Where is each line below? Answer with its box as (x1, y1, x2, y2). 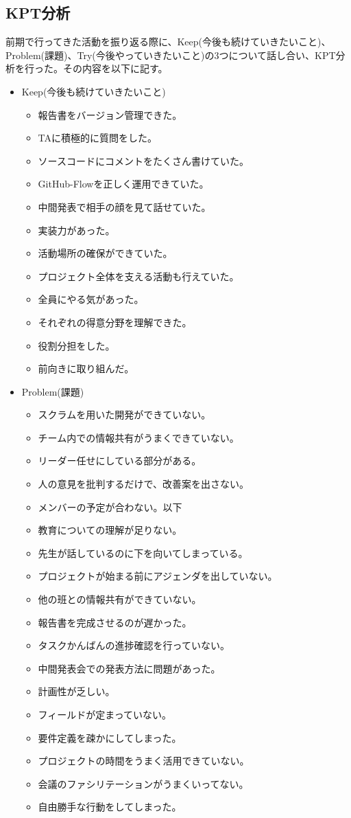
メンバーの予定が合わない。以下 (38, 499, 182, 514)
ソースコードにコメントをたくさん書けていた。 (38, 153, 249, 168)
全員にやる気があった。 (38, 292, 144, 306)
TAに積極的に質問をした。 (38, 130, 158, 145)
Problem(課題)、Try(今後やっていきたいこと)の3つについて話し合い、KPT (5, 47, 336, 62)
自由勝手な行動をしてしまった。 (38, 799, 182, 814)
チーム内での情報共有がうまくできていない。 (38, 430, 239, 444)
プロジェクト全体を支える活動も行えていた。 (38, 269, 239, 283)
